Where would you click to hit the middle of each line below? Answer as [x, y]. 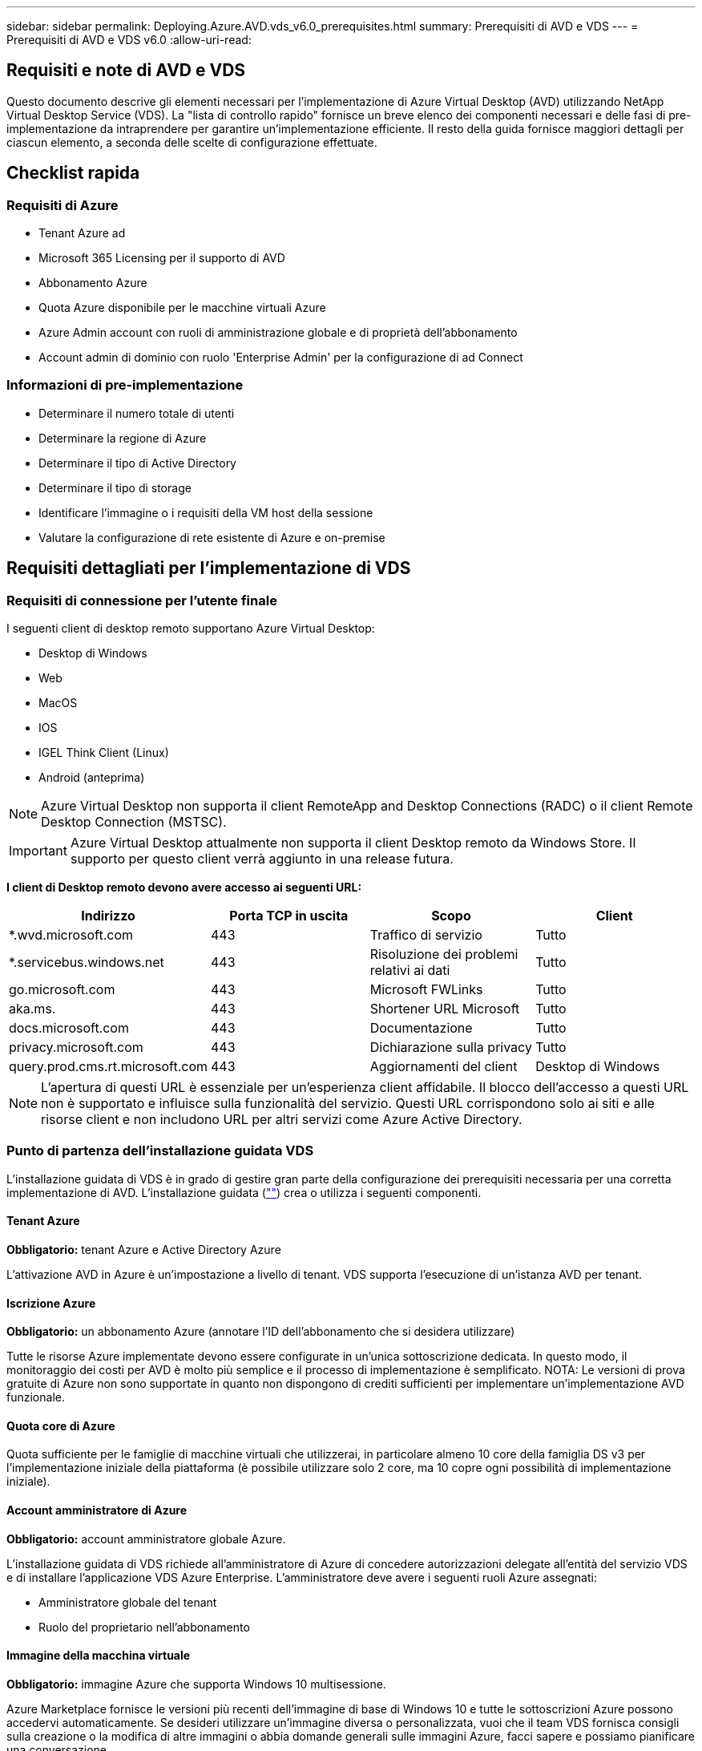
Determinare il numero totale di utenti [137, 413]
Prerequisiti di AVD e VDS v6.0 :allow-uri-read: [129, 40]
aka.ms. [32, 1009]
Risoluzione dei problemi [444, 954]
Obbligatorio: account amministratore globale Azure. [146, 1539]
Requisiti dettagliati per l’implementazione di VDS [209, 568]
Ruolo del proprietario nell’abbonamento [144, 1627]
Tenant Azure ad [82, 233]
